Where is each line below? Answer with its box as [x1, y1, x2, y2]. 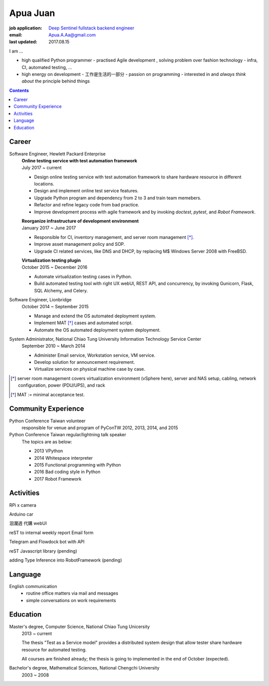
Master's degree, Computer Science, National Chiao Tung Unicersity [9, 624, 150, 630]
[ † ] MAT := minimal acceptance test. [10, 391, 85, 397]
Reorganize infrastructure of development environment [21, 218, 139, 224]
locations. [34, 181, 54, 187]
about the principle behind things [21, 78, 90, 84]
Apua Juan [9, 7, 55, 18]
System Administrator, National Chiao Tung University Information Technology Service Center [9, 336, 201, 342]
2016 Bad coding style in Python [34, 469, 101, 475]
